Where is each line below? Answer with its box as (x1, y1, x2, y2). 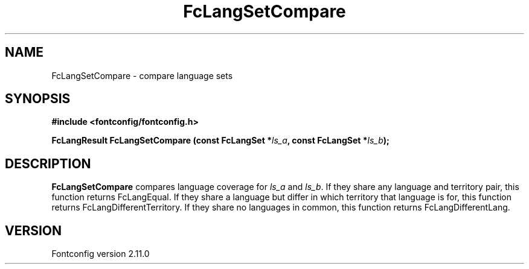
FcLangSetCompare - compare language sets (51, 70, 233, 81)
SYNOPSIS (5, 91, 71, 107)
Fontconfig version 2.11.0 (51, 248, 150, 259)
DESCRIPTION (5, 156, 91, 171)
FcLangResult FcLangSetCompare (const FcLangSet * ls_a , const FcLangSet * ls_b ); (51, 135, 390, 146)
